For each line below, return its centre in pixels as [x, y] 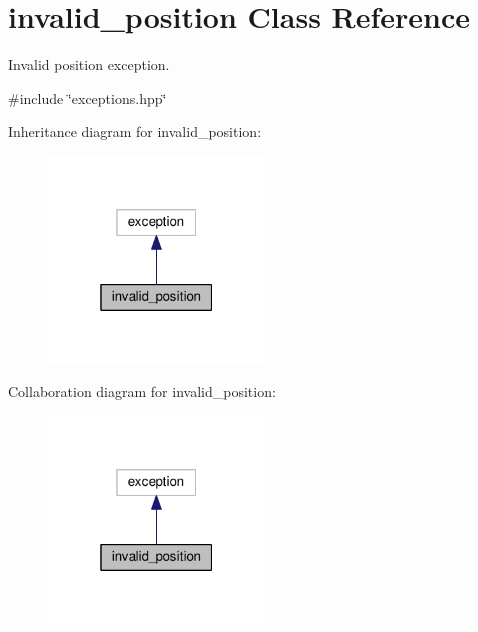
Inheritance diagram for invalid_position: [135, 131]
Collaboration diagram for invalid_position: [142, 391]
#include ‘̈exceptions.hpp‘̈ [87, 97]
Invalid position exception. [89, 64]
